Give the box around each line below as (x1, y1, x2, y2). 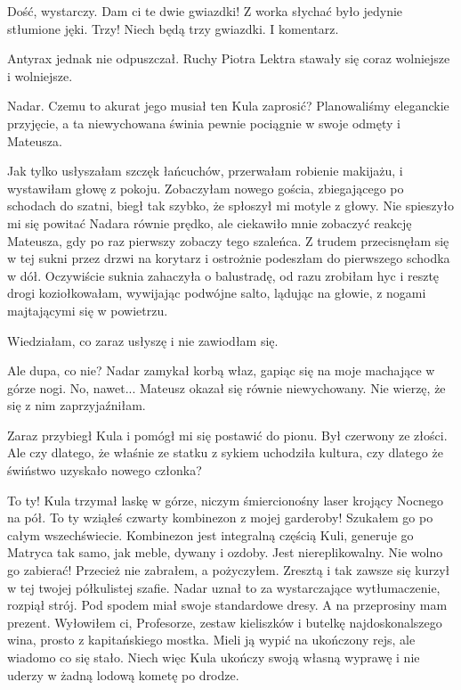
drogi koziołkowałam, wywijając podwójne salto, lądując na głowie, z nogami (7, 283, 426, 302)
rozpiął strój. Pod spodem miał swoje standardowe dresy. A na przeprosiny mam (7, 596, 448, 614)
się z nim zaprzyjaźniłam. (7, 396, 146, 415)
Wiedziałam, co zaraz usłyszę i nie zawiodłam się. (7, 331, 279, 349)
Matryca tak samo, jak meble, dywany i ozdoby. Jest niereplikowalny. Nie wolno (7, 543, 443, 562)
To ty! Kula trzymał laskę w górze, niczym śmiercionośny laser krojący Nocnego (7, 490, 444, 509)
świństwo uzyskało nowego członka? (7, 461, 202, 480)
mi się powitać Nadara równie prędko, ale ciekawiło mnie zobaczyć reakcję (7, 213, 412, 232)
